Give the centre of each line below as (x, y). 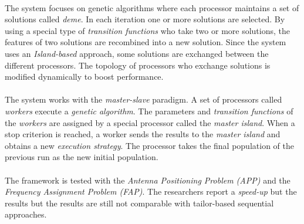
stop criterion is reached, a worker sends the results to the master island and (143, 134)
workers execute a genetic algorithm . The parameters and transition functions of (149, 111)
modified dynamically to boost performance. (84, 77)
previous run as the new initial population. (82, 157)
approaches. (26, 214)
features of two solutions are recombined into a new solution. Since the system (146, 42)
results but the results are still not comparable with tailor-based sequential (139, 203)
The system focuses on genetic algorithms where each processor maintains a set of (152, 7)
